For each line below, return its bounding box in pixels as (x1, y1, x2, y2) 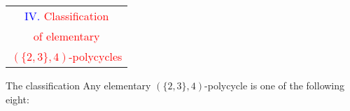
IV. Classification (24, 8, 109, 24)
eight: (6, 91, 29, 106)
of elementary (33, 28, 100, 44)
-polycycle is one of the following (204, 78, 345, 92)
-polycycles (69, 48, 122, 64)
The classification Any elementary (6, 78, 151, 92)
